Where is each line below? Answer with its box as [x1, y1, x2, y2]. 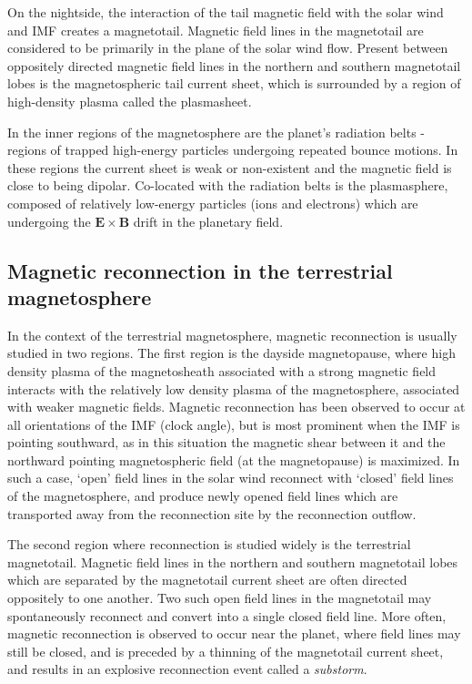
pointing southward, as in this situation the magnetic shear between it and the [7, 433, 446, 452]
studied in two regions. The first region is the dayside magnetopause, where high [7, 343, 456, 362]
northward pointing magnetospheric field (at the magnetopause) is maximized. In [7, 450, 460, 469]
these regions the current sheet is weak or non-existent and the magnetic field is [7, 158, 452, 177]
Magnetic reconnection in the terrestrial [7, 256, 393, 284]
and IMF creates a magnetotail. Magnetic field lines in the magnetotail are [7, 20, 424, 39]
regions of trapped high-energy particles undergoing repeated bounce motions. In [7, 140, 458, 159]
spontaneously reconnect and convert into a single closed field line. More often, [7, 606, 447, 625]
